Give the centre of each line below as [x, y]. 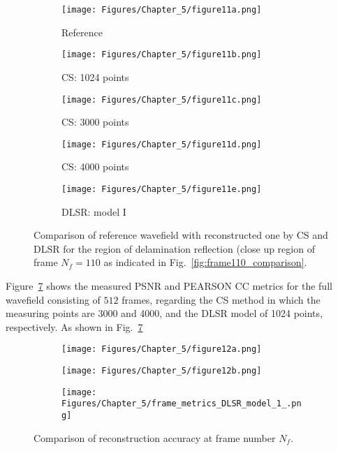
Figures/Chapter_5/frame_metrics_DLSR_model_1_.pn [182, 404]
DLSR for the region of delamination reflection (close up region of [174, 248]
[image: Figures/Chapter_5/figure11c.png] [162, 99]
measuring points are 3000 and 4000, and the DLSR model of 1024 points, [164, 313]
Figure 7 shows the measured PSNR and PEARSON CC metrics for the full [169, 286]
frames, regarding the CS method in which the [221, 299]
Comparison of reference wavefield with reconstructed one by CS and [181, 235]
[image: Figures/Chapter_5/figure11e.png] [162, 189]
